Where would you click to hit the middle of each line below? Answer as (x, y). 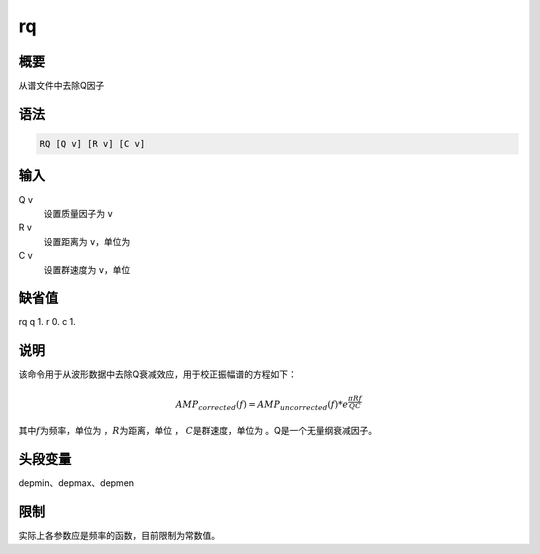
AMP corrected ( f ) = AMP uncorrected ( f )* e (262, 405)
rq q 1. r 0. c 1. (47, 322)
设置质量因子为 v (78, 213)
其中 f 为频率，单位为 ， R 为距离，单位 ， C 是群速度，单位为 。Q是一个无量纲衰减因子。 (198, 431)
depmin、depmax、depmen (76, 483)
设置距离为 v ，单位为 (87, 241)
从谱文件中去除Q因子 (61, 86)
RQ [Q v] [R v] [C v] (92, 144)
